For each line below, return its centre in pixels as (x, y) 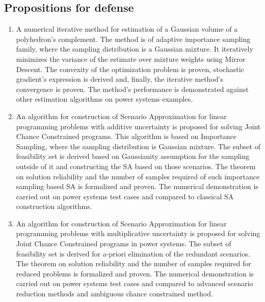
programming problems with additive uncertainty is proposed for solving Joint (138, 126)
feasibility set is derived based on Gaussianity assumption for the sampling (133, 156)
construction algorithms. (54, 206)
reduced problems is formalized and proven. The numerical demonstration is (135, 273)
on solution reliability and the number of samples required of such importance (138, 176)
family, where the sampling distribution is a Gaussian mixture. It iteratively (135, 49)
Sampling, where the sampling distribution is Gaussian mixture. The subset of (138, 146)
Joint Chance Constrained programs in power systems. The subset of (124, 243)
